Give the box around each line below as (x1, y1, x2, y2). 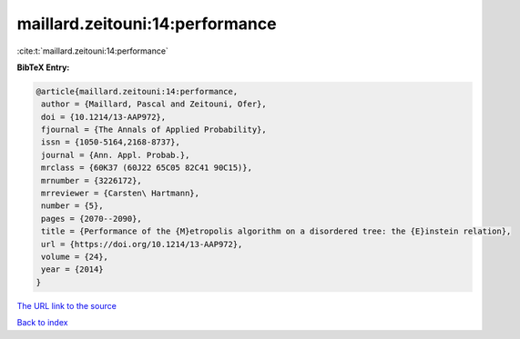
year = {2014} (41, 264, 104, 274)
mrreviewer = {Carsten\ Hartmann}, (41, 188, 200, 199)
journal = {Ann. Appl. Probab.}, (41, 150, 190, 160)
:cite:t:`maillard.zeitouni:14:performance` (16, 45, 168, 56)
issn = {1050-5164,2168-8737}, (41, 137, 181, 147)
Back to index (16, 317, 68, 328)
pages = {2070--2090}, (41, 214, 143, 224)
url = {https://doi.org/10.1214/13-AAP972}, (41, 239, 243, 249)
